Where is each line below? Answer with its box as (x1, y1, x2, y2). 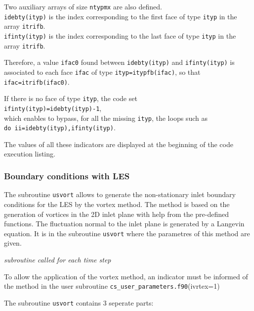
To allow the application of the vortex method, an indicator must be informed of (4, 271, 248, 281)
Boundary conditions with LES (4, 169, 130, 182)
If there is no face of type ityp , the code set (4, 93, 137, 104)
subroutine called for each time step (4, 254, 111, 264)
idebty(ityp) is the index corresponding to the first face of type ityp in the (4, 11, 237, 21)
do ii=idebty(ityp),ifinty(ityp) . (4, 122, 116, 133)
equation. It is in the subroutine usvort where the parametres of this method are (4, 228, 250, 238)
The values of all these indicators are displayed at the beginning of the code (4, 139, 233, 149)
